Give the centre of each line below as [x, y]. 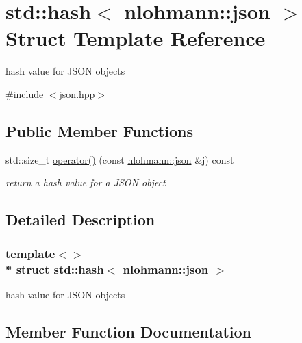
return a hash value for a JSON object [86, 182]
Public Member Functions [99, 130]
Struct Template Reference [136, 38]
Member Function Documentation [129, 331]
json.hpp [77, 93]
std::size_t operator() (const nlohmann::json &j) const [120, 159]
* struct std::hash [55, 269]
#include [25, 93]
